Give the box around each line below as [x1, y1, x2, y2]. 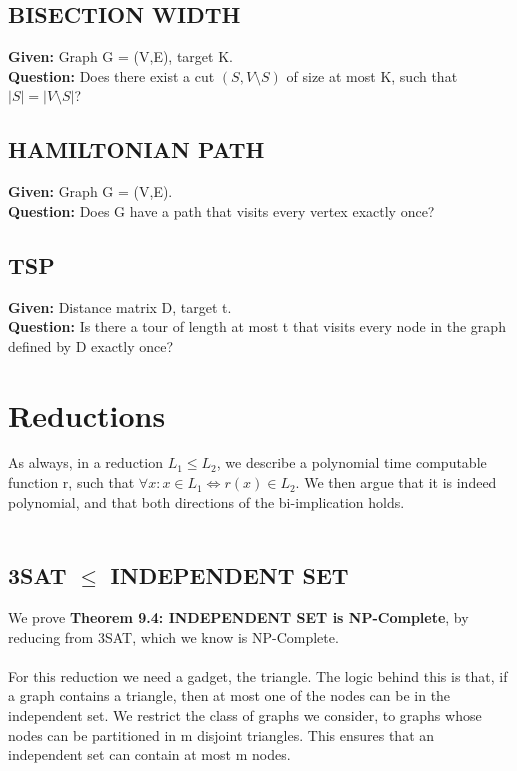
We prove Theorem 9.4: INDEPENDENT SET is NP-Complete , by [8, 607, 469, 628]
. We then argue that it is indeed [295, 472, 497, 493]
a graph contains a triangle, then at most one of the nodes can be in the [8, 685, 451, 706]
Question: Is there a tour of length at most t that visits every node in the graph [8, 316, 506, 337]
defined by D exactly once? [8, 335, 174, 356]
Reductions [8, 394, 166, 435]
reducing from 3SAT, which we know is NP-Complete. [8, 626, 339, 647]
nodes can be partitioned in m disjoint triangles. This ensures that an [8, 724, 435, 745]
